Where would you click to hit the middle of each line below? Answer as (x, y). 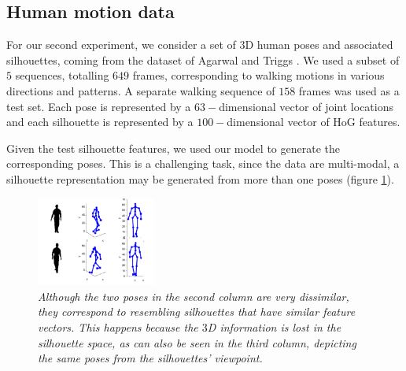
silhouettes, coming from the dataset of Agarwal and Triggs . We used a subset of (203, 59)
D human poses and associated (319, 45)
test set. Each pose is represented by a (99, 106)
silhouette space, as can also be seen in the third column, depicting (197, 342)
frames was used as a (349, 90)
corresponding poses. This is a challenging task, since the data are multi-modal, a (203, 163)
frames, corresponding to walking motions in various (258, 75)
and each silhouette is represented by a (100, 122)
